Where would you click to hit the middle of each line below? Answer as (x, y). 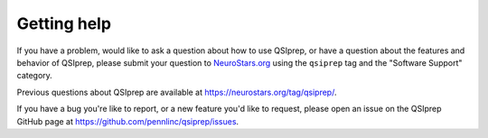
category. (35, 76)
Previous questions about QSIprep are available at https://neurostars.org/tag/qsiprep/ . (177, 92)
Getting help (64, 23)
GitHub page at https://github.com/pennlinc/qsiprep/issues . (128, 121)
